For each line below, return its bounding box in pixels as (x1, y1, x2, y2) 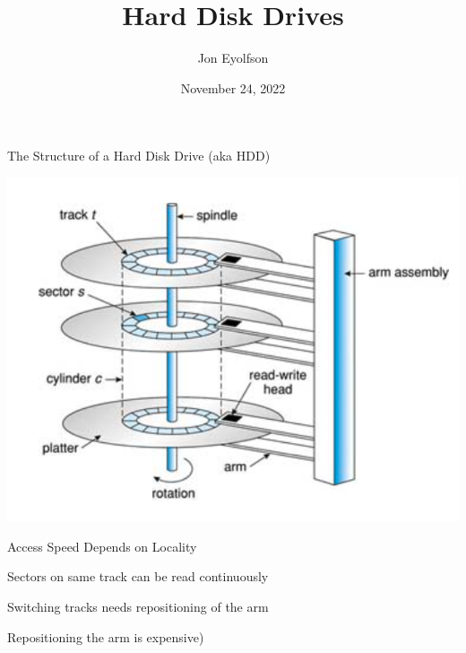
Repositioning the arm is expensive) (7, 627, 204, 646)
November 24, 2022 (180, 78, 286, 97)
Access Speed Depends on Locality (7, 536, 197, 555)
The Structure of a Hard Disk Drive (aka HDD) (7, 146, 271, 165)
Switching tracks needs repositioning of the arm (7, 596, 269, 615)
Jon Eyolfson (197, 48, 269, 67)
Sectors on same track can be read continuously (7, 567, 269, 586)
